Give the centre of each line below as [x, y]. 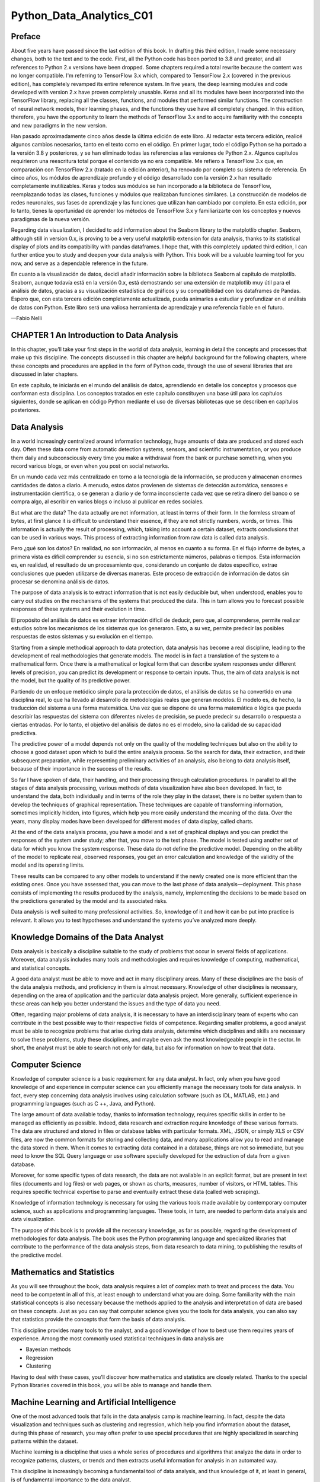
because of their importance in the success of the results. [81, 769]
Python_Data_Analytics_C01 [82, 15]
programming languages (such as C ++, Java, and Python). [83, 1104]
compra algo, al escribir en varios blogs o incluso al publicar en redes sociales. [107, 502]
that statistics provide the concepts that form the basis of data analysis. [98, 1320]
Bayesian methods [48, 1349]
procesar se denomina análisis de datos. [60, 582]
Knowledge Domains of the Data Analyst [87, 937]
